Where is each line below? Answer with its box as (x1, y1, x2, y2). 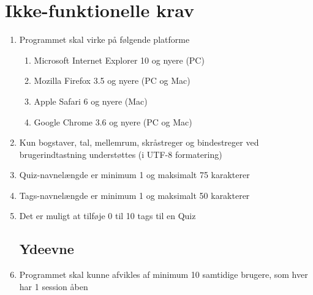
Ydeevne (19, 239, 74, 258)
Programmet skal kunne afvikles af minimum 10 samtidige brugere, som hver (19, 268, 308, 281)
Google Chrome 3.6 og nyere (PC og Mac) (34, 115, 192, 128)
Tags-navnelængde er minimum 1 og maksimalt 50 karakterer (19, 189, 250, 201)
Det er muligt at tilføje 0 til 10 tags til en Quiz (19, 209, 196, 222)
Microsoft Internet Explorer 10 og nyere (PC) (34, 53, 205, 66)
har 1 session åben (19, 280, 88, 293)
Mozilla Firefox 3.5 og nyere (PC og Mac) (34, 74, 190, 87)
